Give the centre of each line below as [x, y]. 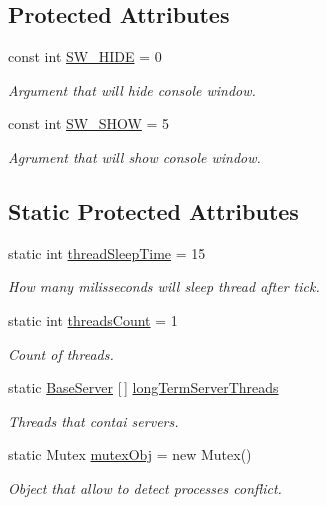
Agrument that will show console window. [134, 156]
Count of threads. [61, 353]
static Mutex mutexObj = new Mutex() [130, 454]
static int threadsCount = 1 [93, 319]
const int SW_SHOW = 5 [89, 123]
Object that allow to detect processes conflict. [145, 487]
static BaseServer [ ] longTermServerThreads [143, 387]
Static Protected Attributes [153, 210]
